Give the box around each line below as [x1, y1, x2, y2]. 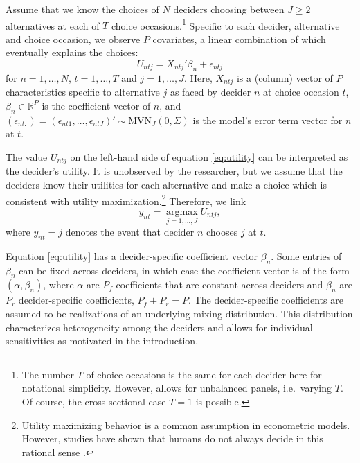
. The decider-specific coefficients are [188, 292, 343, 307]
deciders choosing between [173, 2, 285, 16]
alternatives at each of [6, 18, 100, 33]
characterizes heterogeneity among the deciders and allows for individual [6, 320, 313, 334]
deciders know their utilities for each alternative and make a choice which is [6, 177, 327, 191]
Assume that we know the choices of [6, 2, 159, 16]
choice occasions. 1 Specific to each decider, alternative [111, 16, 340, 33]
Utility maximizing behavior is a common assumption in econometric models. [21, 417, 350, 432]
